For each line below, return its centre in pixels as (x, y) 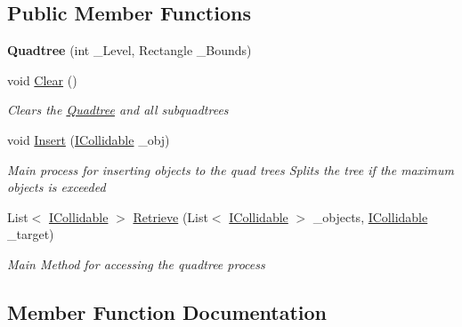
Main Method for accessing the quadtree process (136, 263)
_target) (31, 234)
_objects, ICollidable (370, 216)
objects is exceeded (57, 187)
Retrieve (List (170, 216)
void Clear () (42, 80)
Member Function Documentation (167, 311)
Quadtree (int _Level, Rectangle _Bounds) (130, 50)
